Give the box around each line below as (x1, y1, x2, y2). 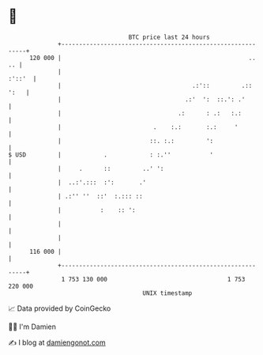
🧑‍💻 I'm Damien (8, 322, 57, 331)
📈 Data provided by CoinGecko (8, 304, 111, 313)
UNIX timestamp (142, 289, 193, 297)
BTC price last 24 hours (128, 33, 211, 41)
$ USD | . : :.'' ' (8, 150, 214, 159)
